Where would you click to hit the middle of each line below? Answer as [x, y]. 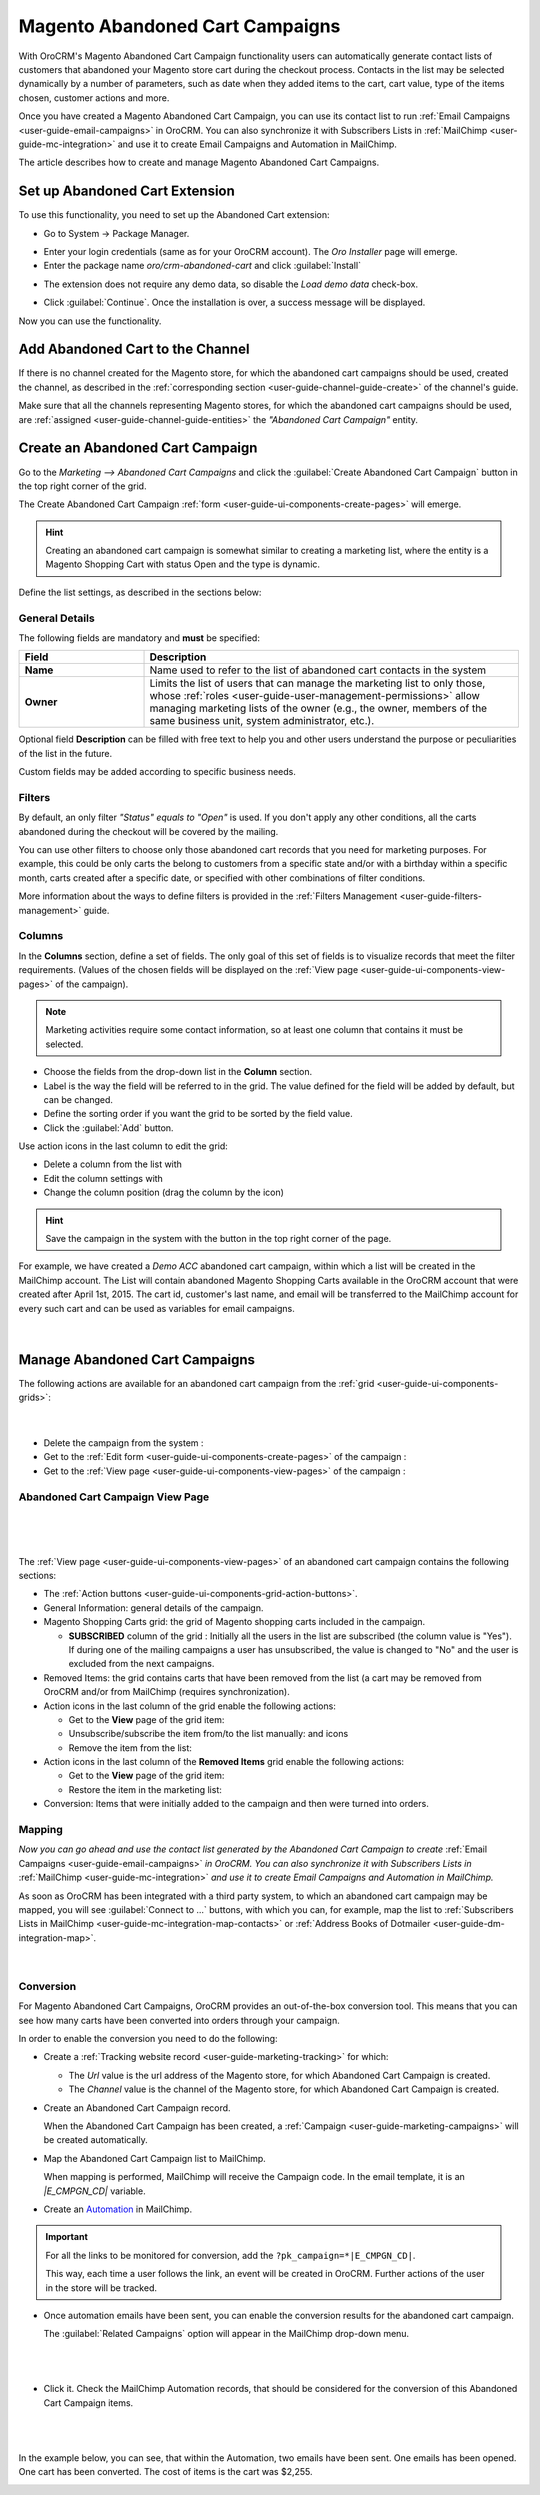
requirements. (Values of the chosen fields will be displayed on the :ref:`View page [188, 970]
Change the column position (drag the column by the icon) [164, 1192]
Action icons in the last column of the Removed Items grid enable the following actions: [224, 1762]
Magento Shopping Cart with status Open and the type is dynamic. [182, 564]
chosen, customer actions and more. [94, 97]
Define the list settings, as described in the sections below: [140, 592]
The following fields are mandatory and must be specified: [139, 638]
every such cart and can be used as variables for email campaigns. [156, 1308]
